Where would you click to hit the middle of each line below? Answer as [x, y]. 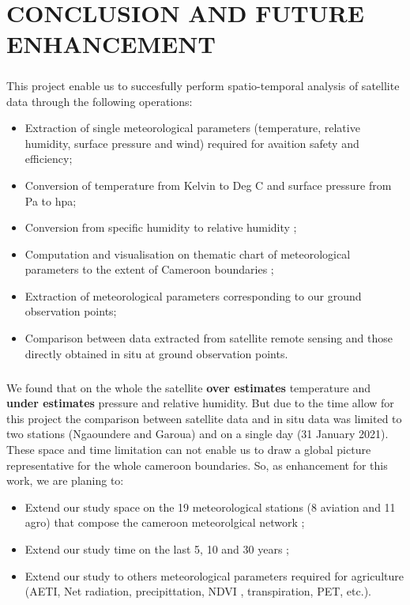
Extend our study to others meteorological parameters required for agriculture [214, 575]
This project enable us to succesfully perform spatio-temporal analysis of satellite [203, 85]
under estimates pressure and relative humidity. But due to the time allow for [200, 403]
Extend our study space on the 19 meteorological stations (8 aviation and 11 [210, 507]
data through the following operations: [100, 101]
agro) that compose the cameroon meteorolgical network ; [165, 522]
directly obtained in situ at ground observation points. [156, 353]
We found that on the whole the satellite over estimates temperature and [188, 387]
